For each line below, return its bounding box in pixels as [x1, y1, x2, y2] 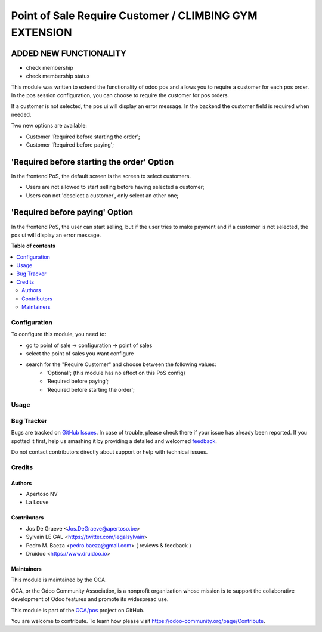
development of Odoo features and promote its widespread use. [11, 596, 169, 603]
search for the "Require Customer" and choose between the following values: [26, 361, 216, 368]
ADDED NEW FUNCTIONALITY [11, 48, 126, 58]
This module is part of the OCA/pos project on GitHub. [11, 606, 145, 614]
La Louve [26, 498, 49, 506]
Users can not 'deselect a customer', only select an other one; [26, 191, 179, 199]
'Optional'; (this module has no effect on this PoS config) [46, 369, 186, 376]
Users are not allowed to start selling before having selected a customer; [26, 184, 205, 191]
